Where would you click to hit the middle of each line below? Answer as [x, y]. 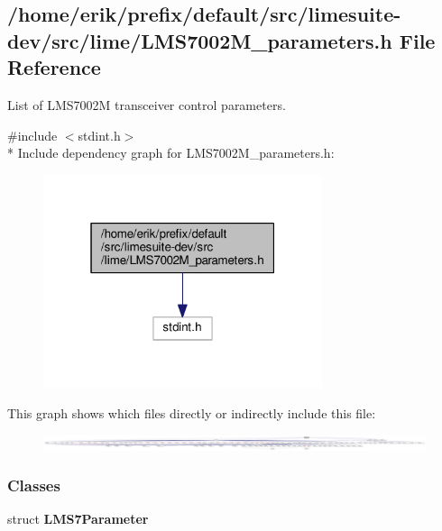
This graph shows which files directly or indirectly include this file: [192, 413]
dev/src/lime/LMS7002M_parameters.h [200, 40]
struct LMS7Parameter [78, 519]
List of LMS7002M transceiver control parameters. [147, 104]
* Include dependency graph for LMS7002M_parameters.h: [171, 153]
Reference [54, 67]
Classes [34, 485]
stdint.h [99, 135]
